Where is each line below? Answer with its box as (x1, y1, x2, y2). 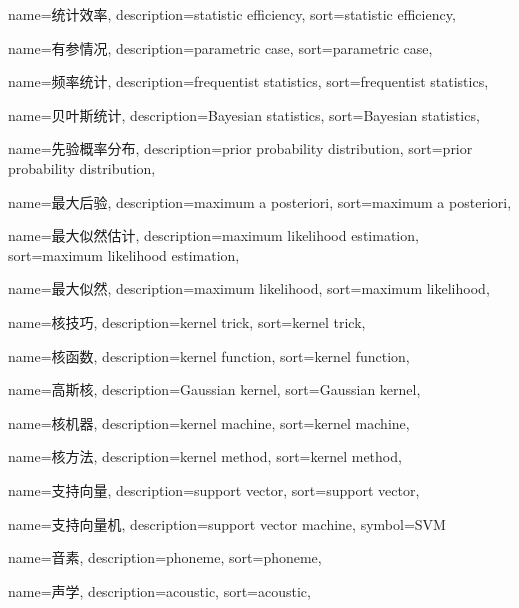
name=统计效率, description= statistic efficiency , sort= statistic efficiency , (8, 4, 456, 24)
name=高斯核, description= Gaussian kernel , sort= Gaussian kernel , (8, 379, 421, 400)
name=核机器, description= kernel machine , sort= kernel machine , (8, 412, 410, 433)
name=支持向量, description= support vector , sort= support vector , (8, 479, 420, 500)
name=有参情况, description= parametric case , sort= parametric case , (8, 37, 433, 58)
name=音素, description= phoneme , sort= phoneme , (8, 547, 322, 568)
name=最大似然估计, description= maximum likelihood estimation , (8, 225, 419, 246)
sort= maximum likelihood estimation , (8, 244, 240, 265)
